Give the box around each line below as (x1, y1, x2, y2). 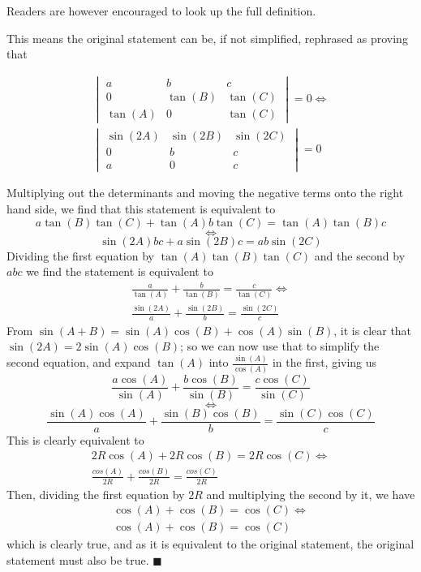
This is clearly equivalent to (6, 431, 144, 448)
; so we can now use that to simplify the (180, 338, 380, 355)
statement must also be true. (6, 551, 149, 568)
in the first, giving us (272, 354, 377, 371)
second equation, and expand (6, 354, 151, 371)
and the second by (314, 247, 406, 264)
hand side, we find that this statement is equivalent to (6, 200, 276, 217)
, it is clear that (333, 321, 412, 338)
